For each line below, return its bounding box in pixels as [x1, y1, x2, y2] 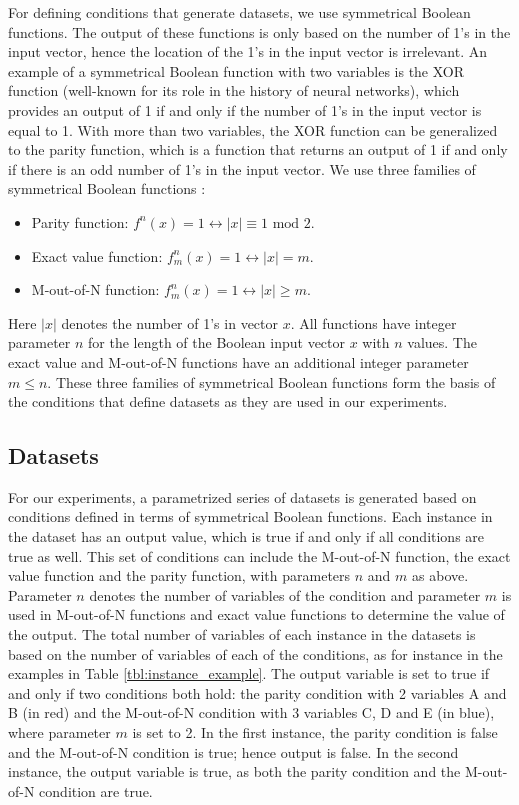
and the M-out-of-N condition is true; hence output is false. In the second [8, 741, 459, 762]
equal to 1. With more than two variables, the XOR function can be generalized [8, 119, 498, 140]
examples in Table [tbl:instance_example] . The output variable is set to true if [8, 663, 490, 684]
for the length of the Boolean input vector [88, 332, 345, 353]
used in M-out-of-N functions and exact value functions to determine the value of [8, 604, 505, 625]
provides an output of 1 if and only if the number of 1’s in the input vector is [8, 99, 482, 120]
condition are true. [39, 780, 153, 801]
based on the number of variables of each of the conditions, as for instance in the [8, 643, 503, 664]
